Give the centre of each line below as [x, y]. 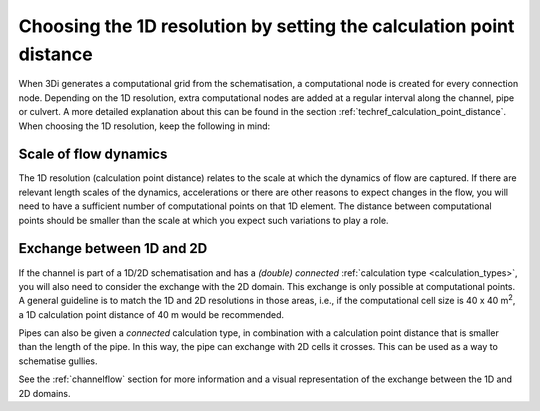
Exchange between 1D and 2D [113, 248]
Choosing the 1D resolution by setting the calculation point [266, 26]
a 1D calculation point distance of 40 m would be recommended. [151, 314]
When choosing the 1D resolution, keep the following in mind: [144, 126]
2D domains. [44, 393]
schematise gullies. [58, 361]
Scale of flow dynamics [93, 154]
